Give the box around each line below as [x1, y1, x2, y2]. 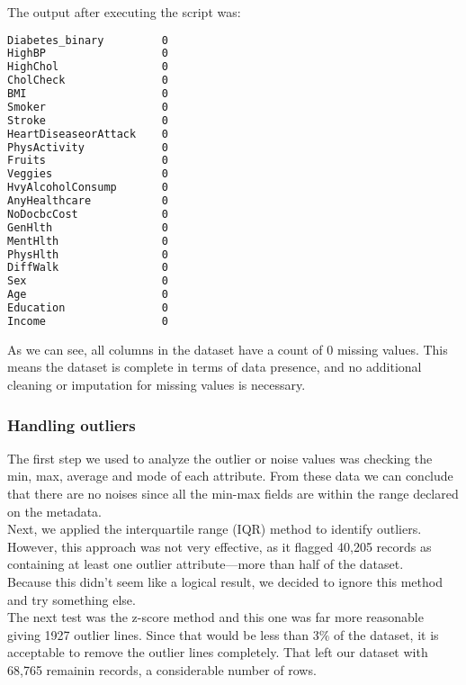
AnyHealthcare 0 [7, 194, 168, 208]
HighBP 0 [7, 47, 168, 60]
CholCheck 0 [7, 74, 168, 87]
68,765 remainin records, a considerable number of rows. [7, 660, 317, 679]
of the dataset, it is [334, 625, 439, 644]
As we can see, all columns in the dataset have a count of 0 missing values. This [7, 339, 448, 358]
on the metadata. [7, 501, 102, 520]
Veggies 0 [7, 167, 168, 181]
